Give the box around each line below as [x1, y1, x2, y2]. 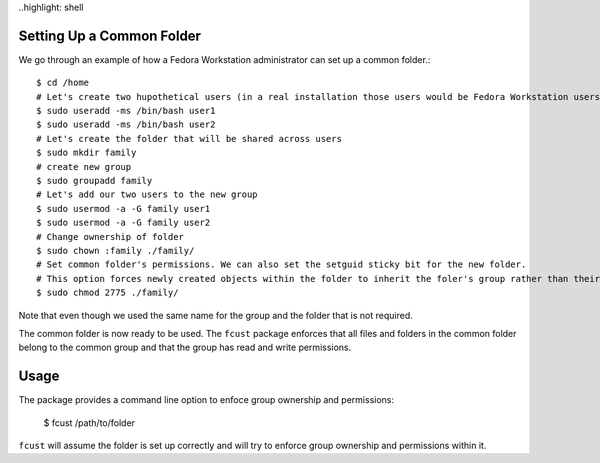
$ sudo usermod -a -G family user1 [36, 203, 211, 214]
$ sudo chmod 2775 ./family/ [36, 287, 179, 299]
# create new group [36, 161, 132, 172]
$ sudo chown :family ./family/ [36, 245, 195, 256]
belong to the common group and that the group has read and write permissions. [18, 341, 352, 354]
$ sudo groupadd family [36, 175, 153, 187]
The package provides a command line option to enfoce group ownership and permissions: [18, 394, 395, 406]
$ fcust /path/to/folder [43, 416, 135, 429]
